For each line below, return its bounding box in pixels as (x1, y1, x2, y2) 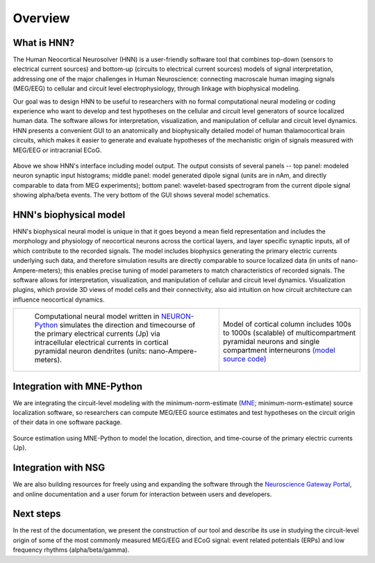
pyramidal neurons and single (222, 337, 319, 347)
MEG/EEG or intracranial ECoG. (12, 146, 102, 154)
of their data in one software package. (12, 418, 123, 427)
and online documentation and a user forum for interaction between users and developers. (12, 490, 272, 498)
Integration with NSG (12, 462, 106, 474)
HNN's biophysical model (12, 209, 126, 220)
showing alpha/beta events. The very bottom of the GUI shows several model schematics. (12, 191, 270, 199)
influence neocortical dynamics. (12, 295, 105, 304)
